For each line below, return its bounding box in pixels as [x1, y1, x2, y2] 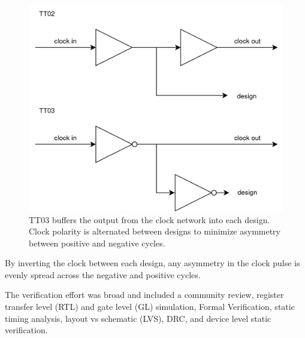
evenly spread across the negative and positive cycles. [5, 268, 201, 281]
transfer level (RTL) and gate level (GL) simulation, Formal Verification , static [5, 300, 295, 313]
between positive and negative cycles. [29, 236, 165, 249]
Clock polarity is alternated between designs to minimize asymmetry [29, 225, 280, 237]
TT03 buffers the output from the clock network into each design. [29, 213, 270, 226]
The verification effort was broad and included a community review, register [5, 288, 284, 301]
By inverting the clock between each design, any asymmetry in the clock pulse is [5, 257, 300, 269]
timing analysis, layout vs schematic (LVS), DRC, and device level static [5, 312, 271, 324]
